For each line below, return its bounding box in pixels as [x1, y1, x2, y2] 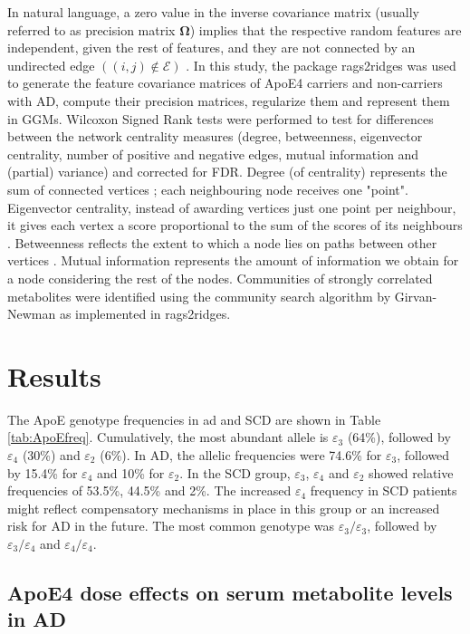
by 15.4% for [7, 463, 78, 482]
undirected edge [7, 55, 95, 74]
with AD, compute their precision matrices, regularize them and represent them [7, 91, 450, 110]
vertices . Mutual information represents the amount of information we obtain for [7, 251, 459, 270]
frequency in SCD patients [310, 481, 457, 500]
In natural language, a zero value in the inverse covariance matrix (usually [7, 3, 419, 21]
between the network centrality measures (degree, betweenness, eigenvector [7, 127, 423, 146]
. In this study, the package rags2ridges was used [186, 55, 456, 74]
